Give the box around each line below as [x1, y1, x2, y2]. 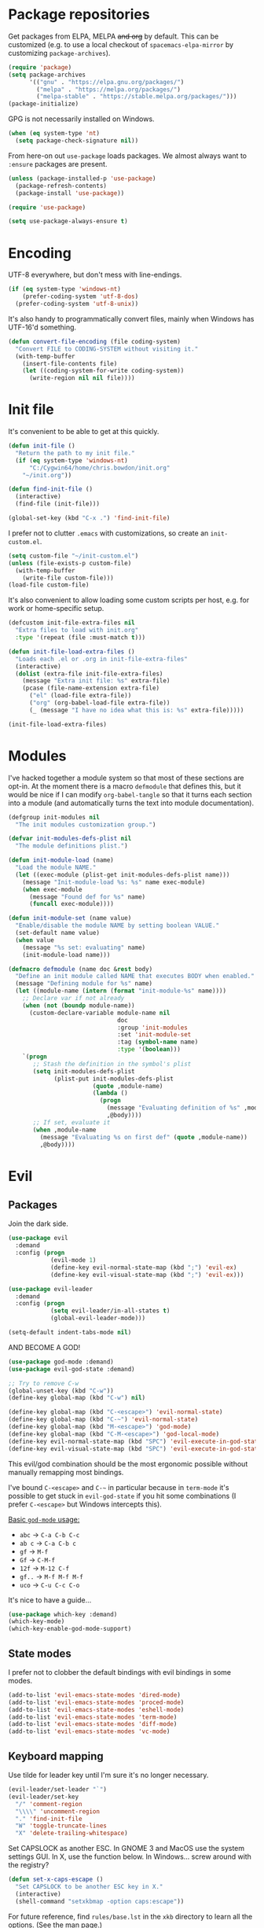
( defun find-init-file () [8, 485, 93, 493]
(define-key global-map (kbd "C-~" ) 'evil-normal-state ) [8, 1415, 199, 1424]
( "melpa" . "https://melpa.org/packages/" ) [36, 85, 181, 94]
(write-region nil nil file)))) [28, 374, 135, 382]
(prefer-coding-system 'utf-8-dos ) [22, 293, 139, 300]
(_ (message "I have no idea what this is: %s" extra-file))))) [28, 706, 244, 714]
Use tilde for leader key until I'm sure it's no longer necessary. [8, 1771, 209, 1779]
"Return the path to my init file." [15, 449, 135, 457]
